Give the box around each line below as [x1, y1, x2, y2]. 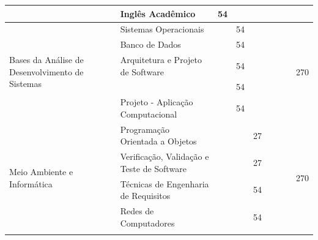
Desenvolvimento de [9, 65, 84, 78]
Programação [120, 122, 170, 135]
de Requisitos [120, 189, 171, 202]
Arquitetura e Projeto [120, 53, 202, 66]
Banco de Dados [120, 38, 181, 51]
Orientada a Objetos [120, 135, 197, 148]
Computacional [120, 107, 177, 120]
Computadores [120, 216, 175, 229]
